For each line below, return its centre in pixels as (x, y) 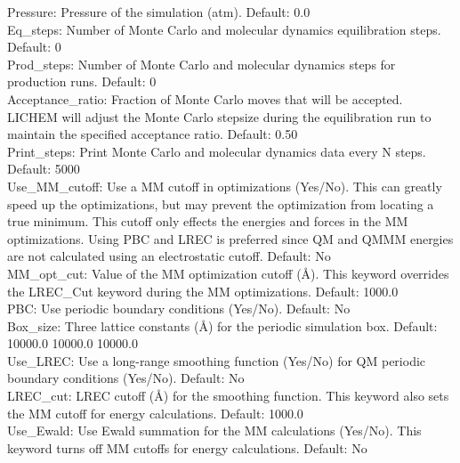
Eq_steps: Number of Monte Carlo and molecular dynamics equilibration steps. (224, 29)
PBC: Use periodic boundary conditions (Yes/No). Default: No (179, 309)
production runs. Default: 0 (82, 81)
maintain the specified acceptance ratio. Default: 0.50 (153, 134)
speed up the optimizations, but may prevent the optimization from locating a (221, 203)
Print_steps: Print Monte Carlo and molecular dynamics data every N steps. (217, 151)
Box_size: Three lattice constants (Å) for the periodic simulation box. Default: (222, 325)
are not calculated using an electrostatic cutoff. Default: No (169, 256)
